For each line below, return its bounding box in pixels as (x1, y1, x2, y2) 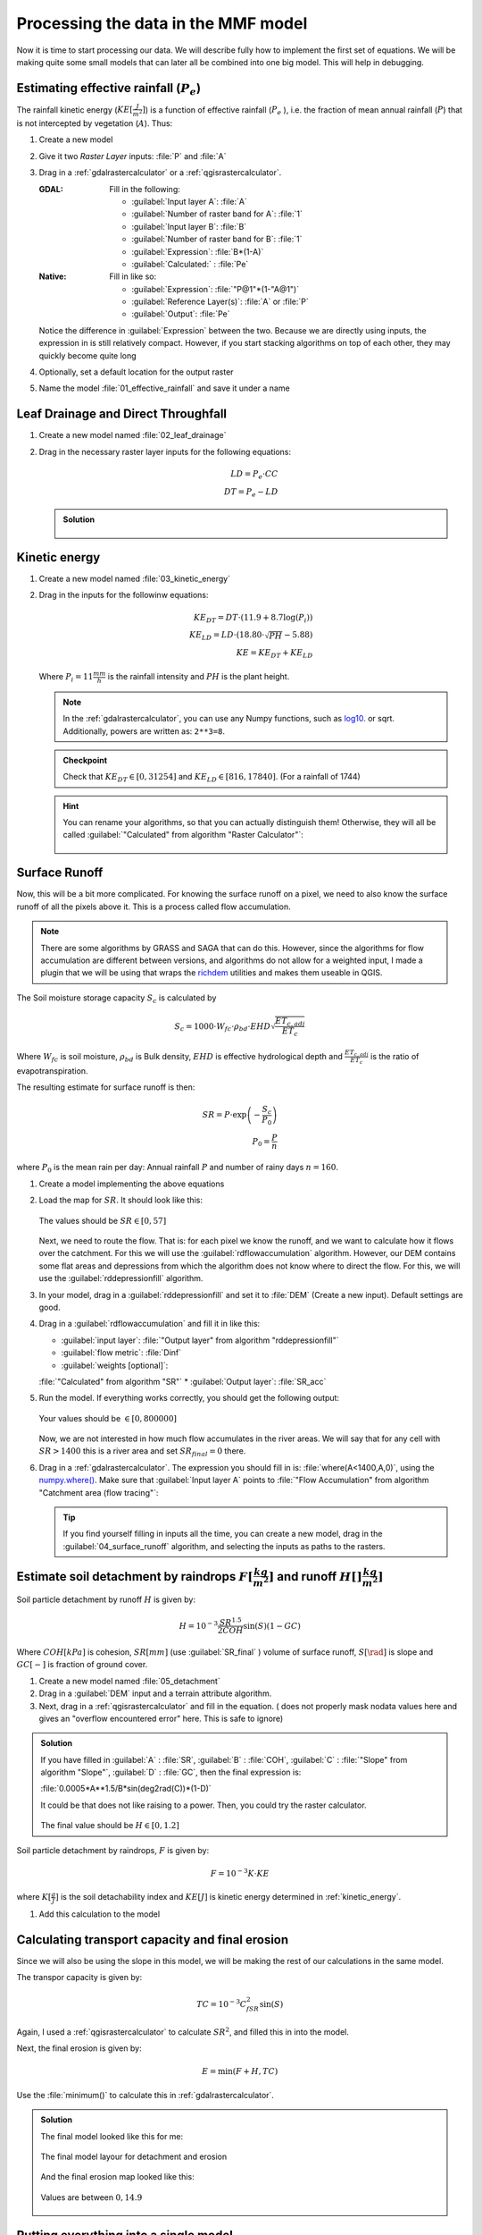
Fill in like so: (109, 271, 157, 282)
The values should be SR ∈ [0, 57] (38, 1215, 167, 1226)
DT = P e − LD (223, 486, 278, 499)
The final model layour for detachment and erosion (40, 2151, 228, 2162)
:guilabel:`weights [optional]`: (61, 1360, 169, 1371)
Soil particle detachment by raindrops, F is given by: (16, 1844, 210, 1855)
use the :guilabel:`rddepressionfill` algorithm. (38, 1273, 204, 1284)
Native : (38, 271, 67, 282)
